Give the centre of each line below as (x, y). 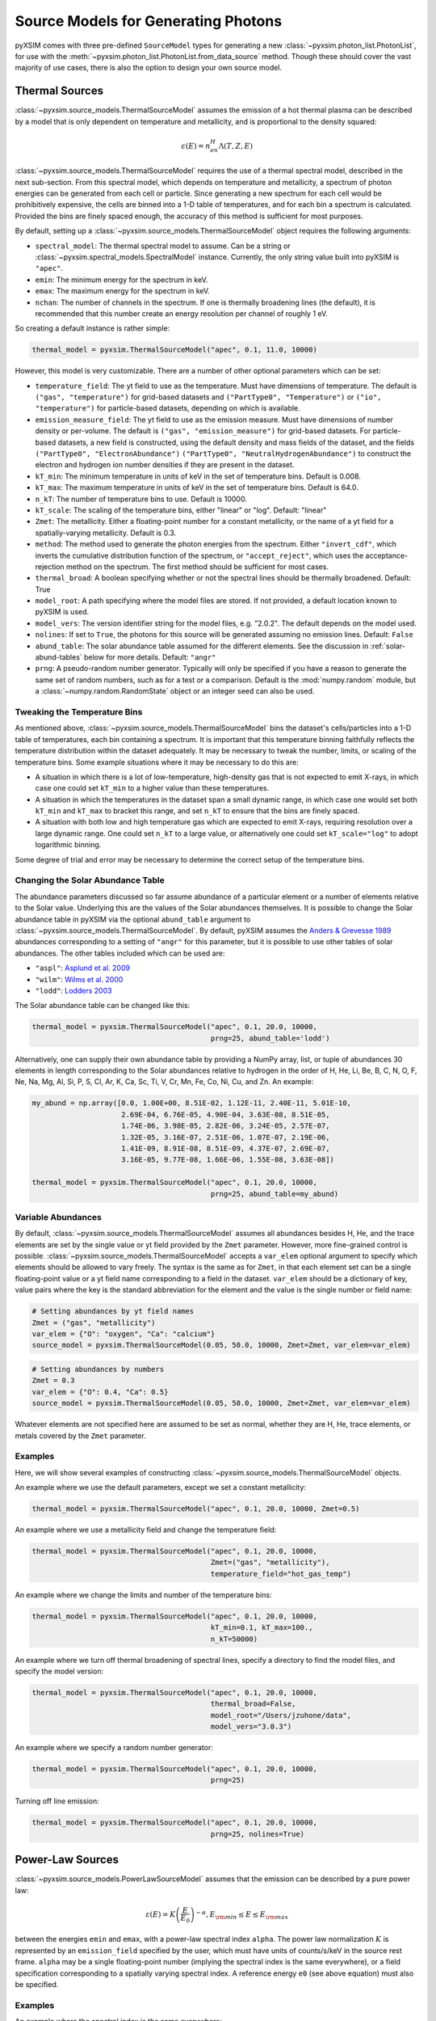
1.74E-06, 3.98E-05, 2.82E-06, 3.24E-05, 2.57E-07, (226, 1126)
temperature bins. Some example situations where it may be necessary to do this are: (157, 762)
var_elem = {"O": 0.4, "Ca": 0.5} (100, 1392)
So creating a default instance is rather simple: (92, 328)
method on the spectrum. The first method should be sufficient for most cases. (197, 567)
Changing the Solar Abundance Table (90, 880)
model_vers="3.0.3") (251, 1727)
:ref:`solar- (388, 646)
